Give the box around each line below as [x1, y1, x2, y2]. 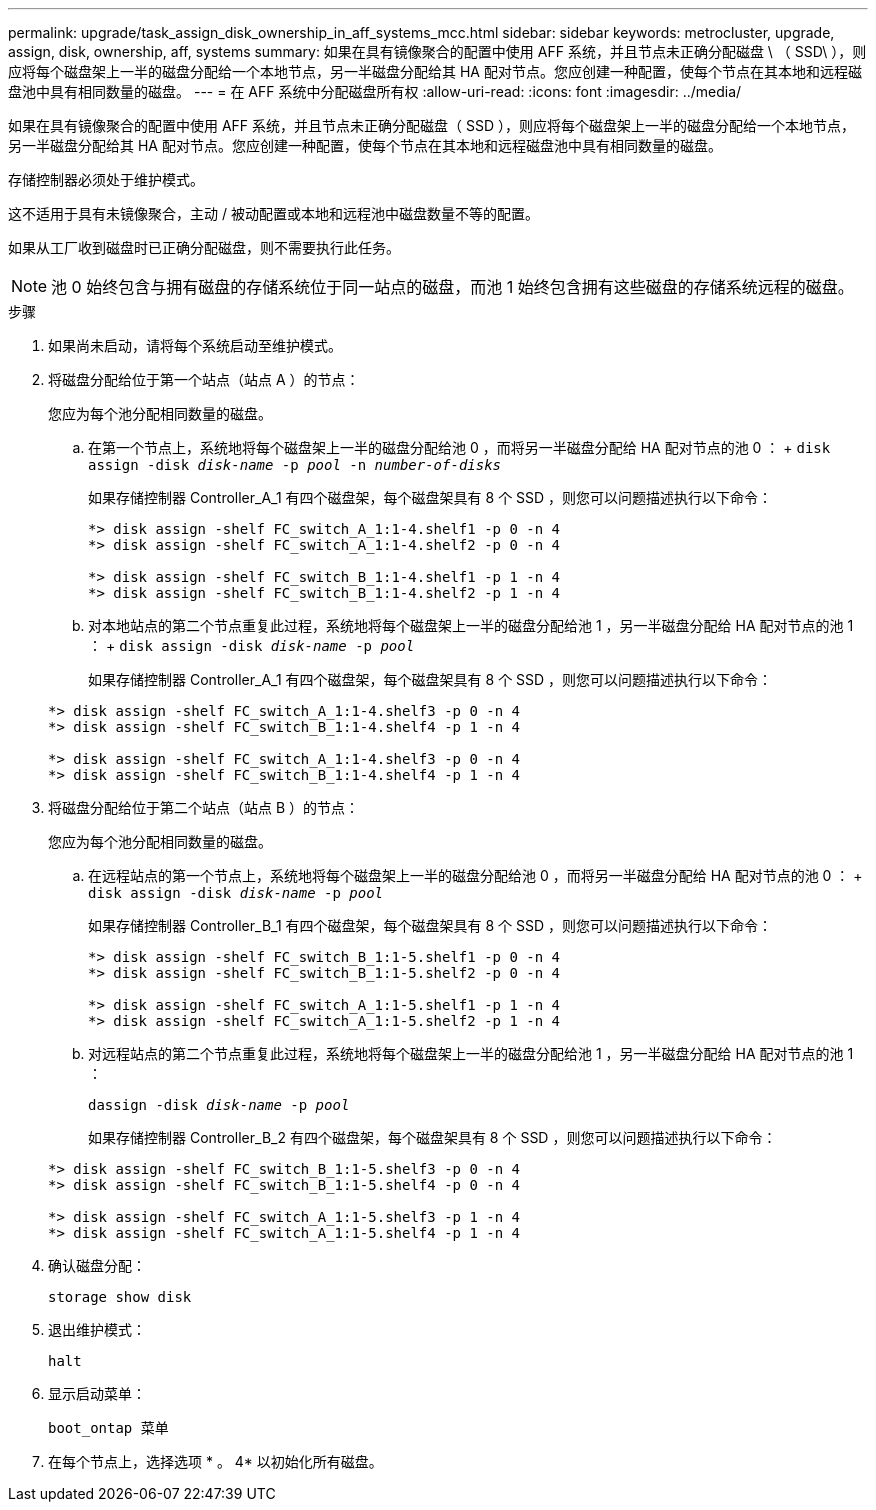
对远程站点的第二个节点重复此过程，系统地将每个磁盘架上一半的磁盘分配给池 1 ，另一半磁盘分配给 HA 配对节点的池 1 [88, 1045, 854, 1062]
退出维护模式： [48, 1321, 146, 1338]
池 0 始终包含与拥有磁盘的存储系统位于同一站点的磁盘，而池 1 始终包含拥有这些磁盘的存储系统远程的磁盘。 [51, 277, 854, 297]
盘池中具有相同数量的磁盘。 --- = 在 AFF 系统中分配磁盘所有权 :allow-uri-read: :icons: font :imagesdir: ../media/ [8, 83, 742, 100]
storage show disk [48, 1289, 192, 1305]
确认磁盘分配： [48, 1257, 146, 1274]
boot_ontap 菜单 [48, 1420, 169, 1436]
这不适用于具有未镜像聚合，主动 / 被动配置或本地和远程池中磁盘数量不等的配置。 [8, 205, 539, 222]
